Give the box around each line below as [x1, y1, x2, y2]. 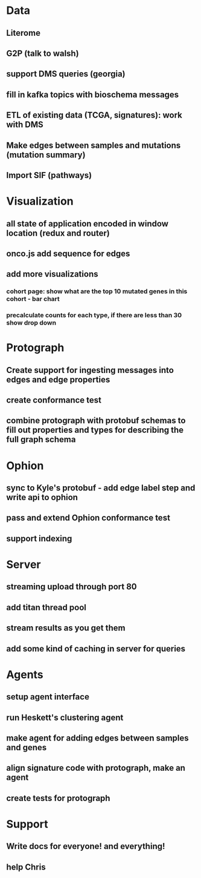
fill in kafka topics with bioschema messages [6, 89, 179, 100]
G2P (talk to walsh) [6, 48, 80, 58]
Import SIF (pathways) [6, 170, 92, 180]
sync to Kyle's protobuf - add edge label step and [6, 483, 196, 493]
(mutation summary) [6, 150, 86, 160]
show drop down [6, 319, 56, 327]
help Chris [6, 862, 46, 872]
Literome [6, 28, 41, 38]
